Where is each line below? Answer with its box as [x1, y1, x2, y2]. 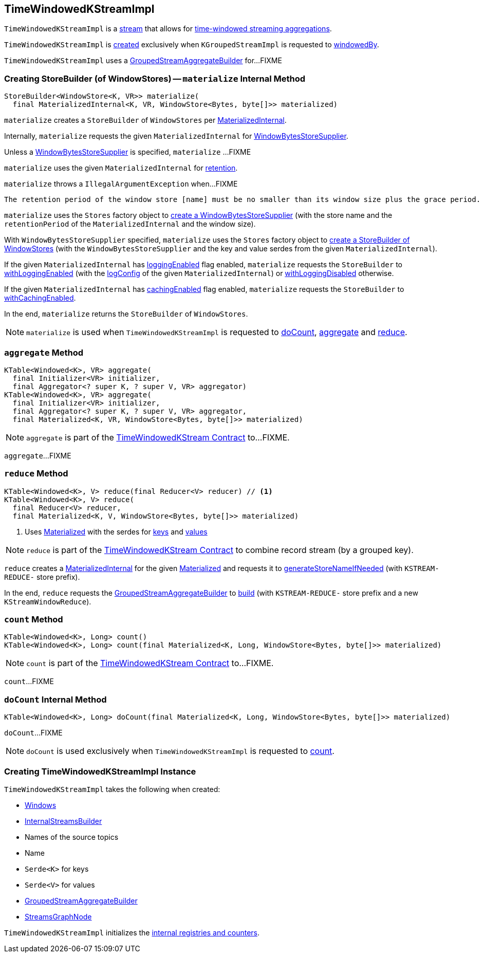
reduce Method [4, 468, 68, 479]
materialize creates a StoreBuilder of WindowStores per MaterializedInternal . [4, 116, 287, 125]
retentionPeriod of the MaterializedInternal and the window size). [4, 219, 256, 229]
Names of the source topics [25, 832, 119, 841]
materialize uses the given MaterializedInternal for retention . [4, 163, 238, 173]
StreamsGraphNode [25, 912, 92, 921]
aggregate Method [4, 347, 84, 358]
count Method [4, 614, 63, 625]
